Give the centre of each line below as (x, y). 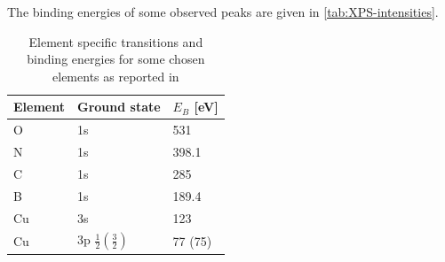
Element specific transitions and (116, 41)
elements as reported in (116, 76)
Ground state (119, 107)
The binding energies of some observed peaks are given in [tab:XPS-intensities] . (223, 12)
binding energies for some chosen (116, 59)
